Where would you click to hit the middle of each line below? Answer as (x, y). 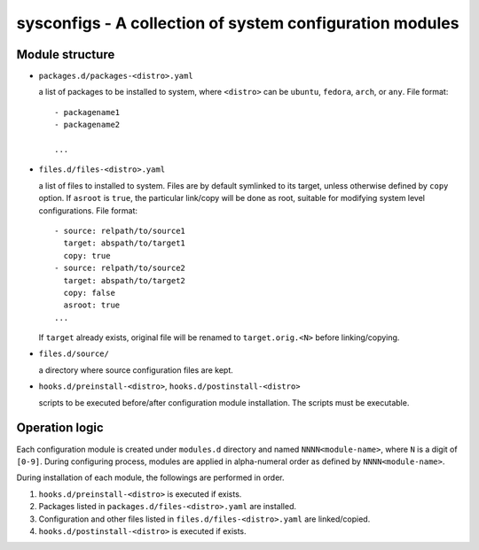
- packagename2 (87, 125)
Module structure (66, 54)
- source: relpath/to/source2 (120, 268)
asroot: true (92, 305)
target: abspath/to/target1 (125, 243)
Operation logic (60, 428)
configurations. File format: (88, 210)
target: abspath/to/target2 (125, 280)
